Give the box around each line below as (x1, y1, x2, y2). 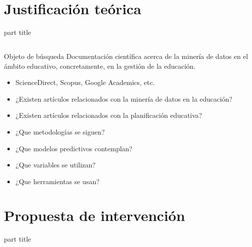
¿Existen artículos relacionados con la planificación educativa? (15, 110, 202, 120)
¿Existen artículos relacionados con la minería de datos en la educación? (15, 93, 232, 104)
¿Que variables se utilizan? (15, 160, 96, 170)
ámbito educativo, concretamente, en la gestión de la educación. (4, 60, 196, 71)
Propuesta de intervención (4, 205, 185, 225)
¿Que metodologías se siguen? (15, 127, 105, 137)
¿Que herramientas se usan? (15, 176, 100, 186)
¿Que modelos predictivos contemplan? (15, 143, 132, 153)
